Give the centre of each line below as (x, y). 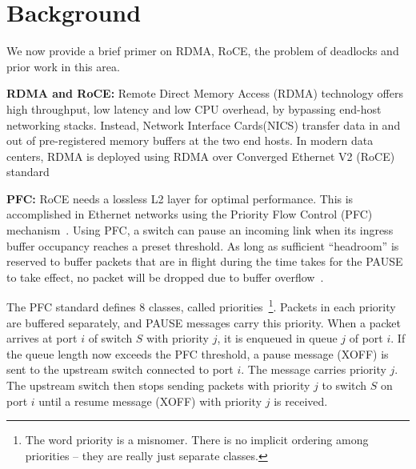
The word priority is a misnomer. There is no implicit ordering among (197, 440)
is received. (301, 401)
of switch (110, 338)
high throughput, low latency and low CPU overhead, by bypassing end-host (194, 108)
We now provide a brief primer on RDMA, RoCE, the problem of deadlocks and (203, 51)
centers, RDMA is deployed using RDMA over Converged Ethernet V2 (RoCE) (201, 156)
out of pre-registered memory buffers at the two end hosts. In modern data (190, 140)
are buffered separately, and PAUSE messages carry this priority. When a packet (204, 322)
